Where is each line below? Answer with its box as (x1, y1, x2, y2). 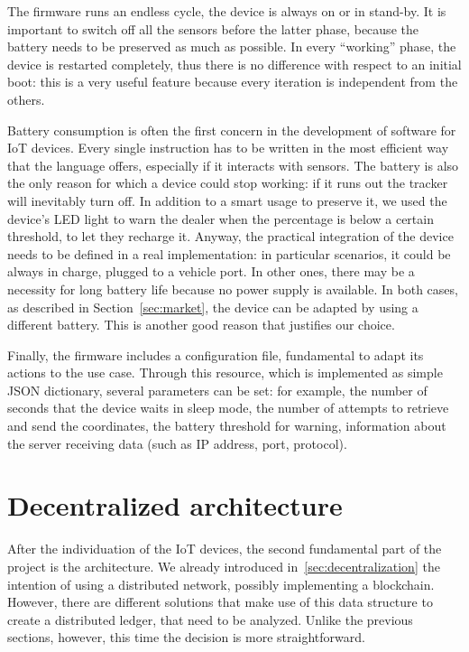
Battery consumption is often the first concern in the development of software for (7, 120, 456, 139)
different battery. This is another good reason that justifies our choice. (7, 315, 395, 334)
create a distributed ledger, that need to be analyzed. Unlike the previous (7, 610, 413, 629)
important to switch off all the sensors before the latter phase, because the (7, 19, 418, 38)
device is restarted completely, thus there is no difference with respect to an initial (7, 54, 462, 73)
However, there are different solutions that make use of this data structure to (7, 592, 433, 611)
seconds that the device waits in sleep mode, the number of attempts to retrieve (7, 398, 449, 417)
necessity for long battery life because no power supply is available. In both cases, (7, 279, 458, 298)
